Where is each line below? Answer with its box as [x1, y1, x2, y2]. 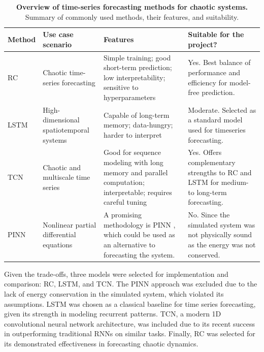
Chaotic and [43, 162, 81, 172]
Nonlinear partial [43, 219, 96, 230]
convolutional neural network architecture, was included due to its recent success [4, 318, 255, 329]
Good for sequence [103, 147, 161, 157]
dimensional [43, 114, 80, 125]
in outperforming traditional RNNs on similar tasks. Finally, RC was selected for [4, 328, 255, 339]
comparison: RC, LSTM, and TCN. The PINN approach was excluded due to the [4, 278, 257, 289]
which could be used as [103, 229, 175, 240]
